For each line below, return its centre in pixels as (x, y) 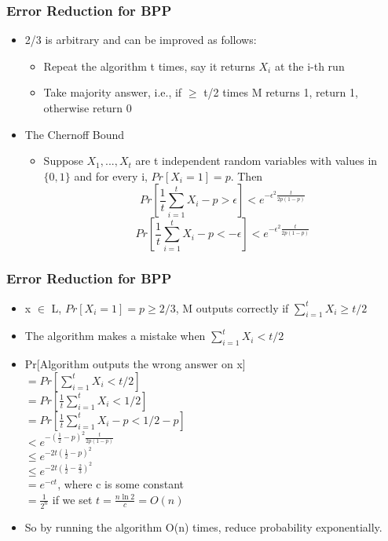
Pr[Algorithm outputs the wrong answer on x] (135, 364)
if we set (72, 499)
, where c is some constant (121, 484)
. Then (247, 175)
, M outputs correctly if (232, 307)
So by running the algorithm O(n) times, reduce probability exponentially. (203, 526)
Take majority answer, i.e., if (113, 92)
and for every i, (111, 175)
